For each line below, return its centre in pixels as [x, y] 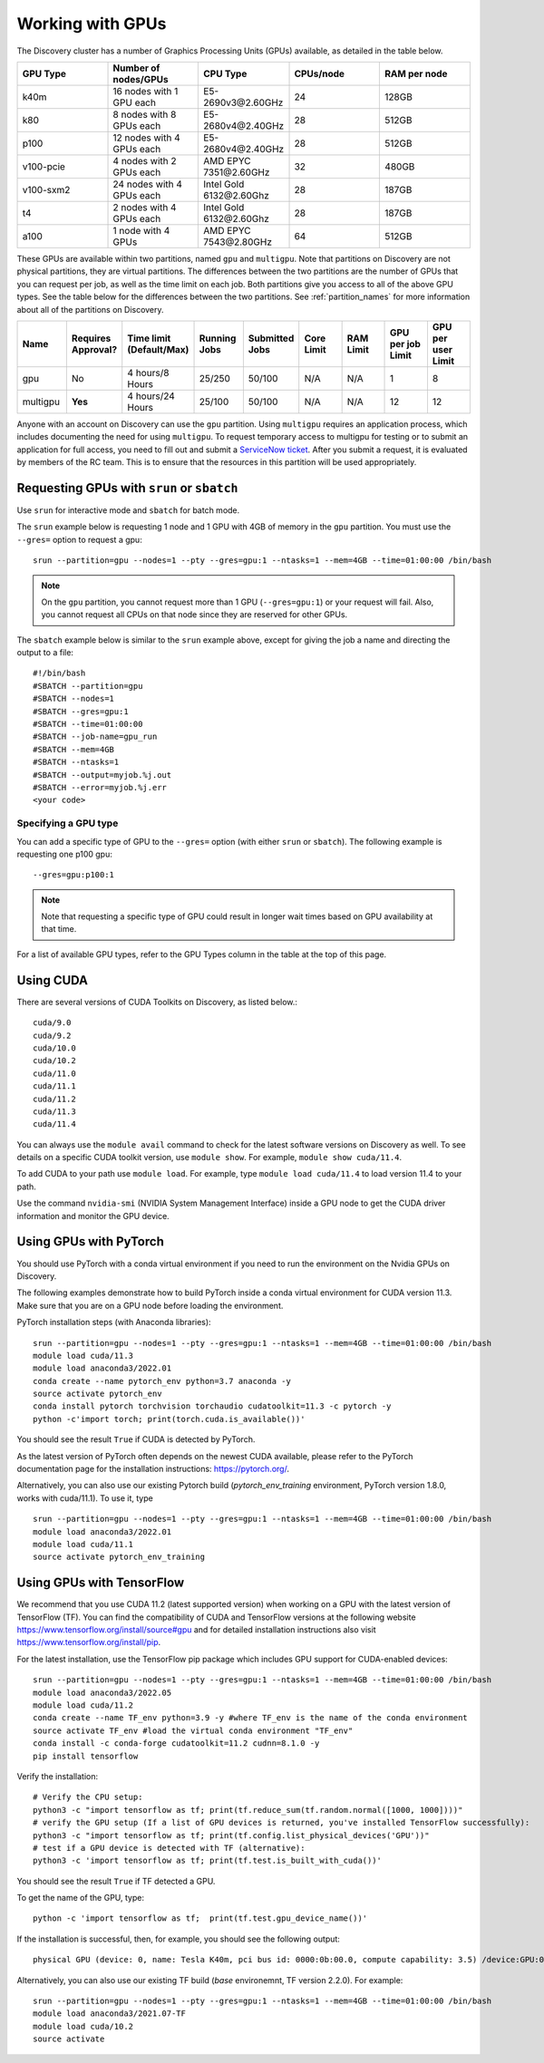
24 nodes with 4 [148, 184]
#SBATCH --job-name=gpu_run [95, 737]
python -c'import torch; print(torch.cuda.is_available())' [169, 1419]
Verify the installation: [58, 1776]
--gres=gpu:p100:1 [74, 875]
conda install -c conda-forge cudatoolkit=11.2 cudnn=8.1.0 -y [176, 1743]
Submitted [271, 338]
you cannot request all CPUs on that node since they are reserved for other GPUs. [194, 615]
